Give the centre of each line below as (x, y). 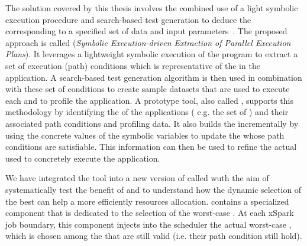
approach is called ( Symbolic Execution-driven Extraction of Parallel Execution (148, 42)
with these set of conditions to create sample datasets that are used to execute (148, 89)
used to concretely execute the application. (83, 158)
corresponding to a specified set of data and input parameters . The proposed (146, 31)
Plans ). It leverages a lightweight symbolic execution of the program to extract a (152, 54)
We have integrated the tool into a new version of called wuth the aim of (137, 178)
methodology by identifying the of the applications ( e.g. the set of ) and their (147, 112)
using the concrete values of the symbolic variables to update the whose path (145, 135)
